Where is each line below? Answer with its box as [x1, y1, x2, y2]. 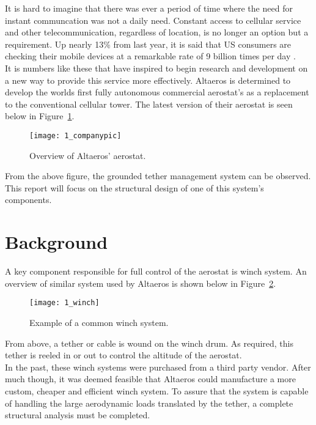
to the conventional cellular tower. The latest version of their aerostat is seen [5, 97, 293, 110]
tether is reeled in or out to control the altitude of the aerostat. [5, 349, 242, 361]
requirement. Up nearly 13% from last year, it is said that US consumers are [5, 37, 292, 50]
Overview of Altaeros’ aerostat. [29, 149, 146, 161]
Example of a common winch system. [29, 316, 169, 328]
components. [5, 193, 52, 206]
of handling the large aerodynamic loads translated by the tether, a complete [5, 396, 293, 409]
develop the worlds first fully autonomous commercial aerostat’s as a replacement [5, 86, 309, 98]
